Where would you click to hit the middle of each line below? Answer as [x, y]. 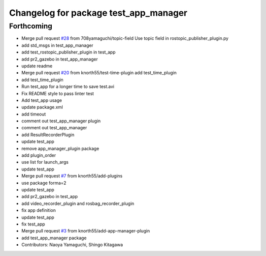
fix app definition [39, 210]
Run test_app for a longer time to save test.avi [68, 86]
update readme [37, 66]
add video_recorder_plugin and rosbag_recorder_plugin [78, 203]
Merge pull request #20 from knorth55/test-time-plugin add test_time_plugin [99, 73]
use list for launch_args [45, 162]
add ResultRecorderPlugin [48, 135]
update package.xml [42, 107]
